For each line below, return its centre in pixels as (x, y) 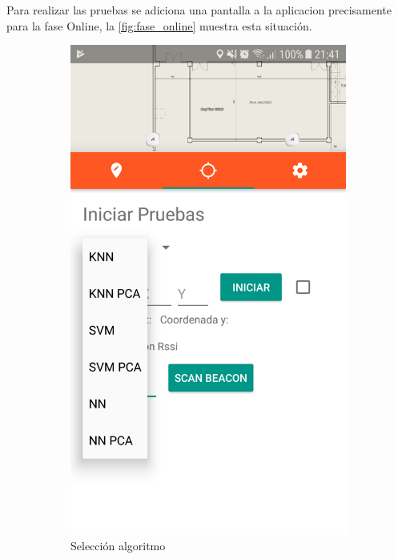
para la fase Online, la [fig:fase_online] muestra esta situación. (159, 25)
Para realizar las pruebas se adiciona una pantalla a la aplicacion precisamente (199, 10)
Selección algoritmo (118, 546)
